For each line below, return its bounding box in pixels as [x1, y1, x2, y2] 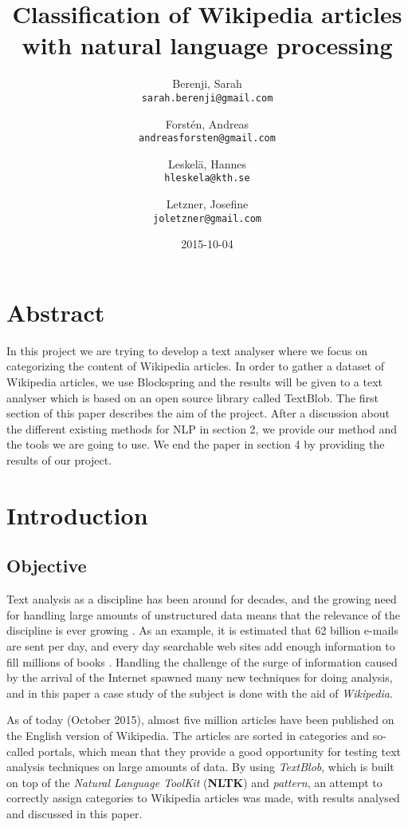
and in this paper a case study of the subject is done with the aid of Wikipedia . [6, 684, 393, 701]
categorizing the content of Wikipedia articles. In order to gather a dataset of [6, 358, 385, 374]
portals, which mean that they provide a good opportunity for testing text [37, 742, 402, 759]
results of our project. [6, 452, 112, 468]
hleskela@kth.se [164, 172, 250, 184]
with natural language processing [22, 29, 393, 61]
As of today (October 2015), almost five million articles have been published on [6, 711, 394, 728]
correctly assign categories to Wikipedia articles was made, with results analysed [6, 789, 400, 806]
